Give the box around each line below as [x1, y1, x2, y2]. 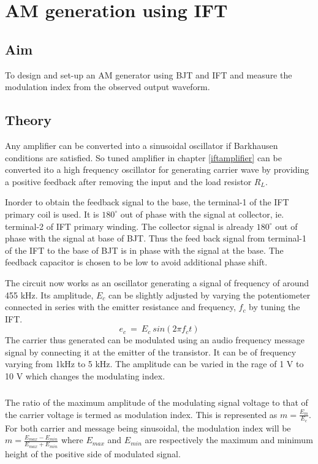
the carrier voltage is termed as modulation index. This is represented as [5, 408, 278, 420]
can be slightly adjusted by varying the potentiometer [108, 288, 311, 301]
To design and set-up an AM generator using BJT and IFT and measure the [5, 68, 292, 81]
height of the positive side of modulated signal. [5, 447, 181, 460]
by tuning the [249, 300, 300, 313]
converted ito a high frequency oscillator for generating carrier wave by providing [5, 163, 309, 176]
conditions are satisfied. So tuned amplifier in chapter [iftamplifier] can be [5, 151, 282, 164]
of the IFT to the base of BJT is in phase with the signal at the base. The [5, 243, 284, 256]
